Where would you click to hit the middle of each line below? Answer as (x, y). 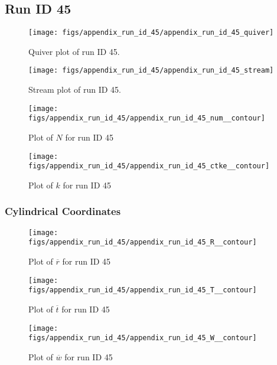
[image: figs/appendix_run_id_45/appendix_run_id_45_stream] (151, 71)
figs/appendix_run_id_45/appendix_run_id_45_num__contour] (147, 118)
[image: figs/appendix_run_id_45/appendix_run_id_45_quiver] (151, 33)
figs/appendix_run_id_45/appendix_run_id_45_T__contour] (143, 290)
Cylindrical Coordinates (63, 211)
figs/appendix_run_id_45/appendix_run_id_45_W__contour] (143, 338)
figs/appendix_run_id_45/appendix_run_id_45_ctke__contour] (149, 166)
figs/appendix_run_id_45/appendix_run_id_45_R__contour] (143, 242)
